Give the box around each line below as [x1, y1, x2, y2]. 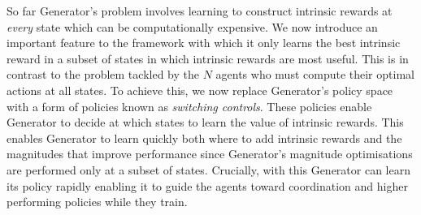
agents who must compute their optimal [215, 66, 414, 83]
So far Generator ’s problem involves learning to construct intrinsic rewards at [7, 2, 393, 19]
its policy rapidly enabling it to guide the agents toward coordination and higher [7, 177, 408, 194]
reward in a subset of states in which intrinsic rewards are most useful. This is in [7, 49, 409, 67]
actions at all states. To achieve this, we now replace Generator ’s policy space [7, 81, 393, 98]
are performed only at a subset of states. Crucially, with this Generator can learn [7, 161, 411, 178]
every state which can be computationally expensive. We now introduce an [7, 18, 378, 35]
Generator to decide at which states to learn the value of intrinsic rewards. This [7, 114, 404, 131]
